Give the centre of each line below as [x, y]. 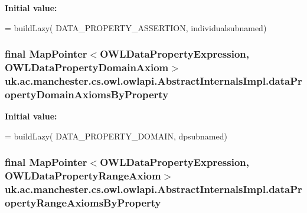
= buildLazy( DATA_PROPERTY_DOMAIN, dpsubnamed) [116, 136]
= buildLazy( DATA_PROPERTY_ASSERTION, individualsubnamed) [136, 27]
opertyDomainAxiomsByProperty [87, 94]
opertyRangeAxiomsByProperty [83, 203]
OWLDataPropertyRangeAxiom [83, 176]
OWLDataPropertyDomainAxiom [87, 67]
